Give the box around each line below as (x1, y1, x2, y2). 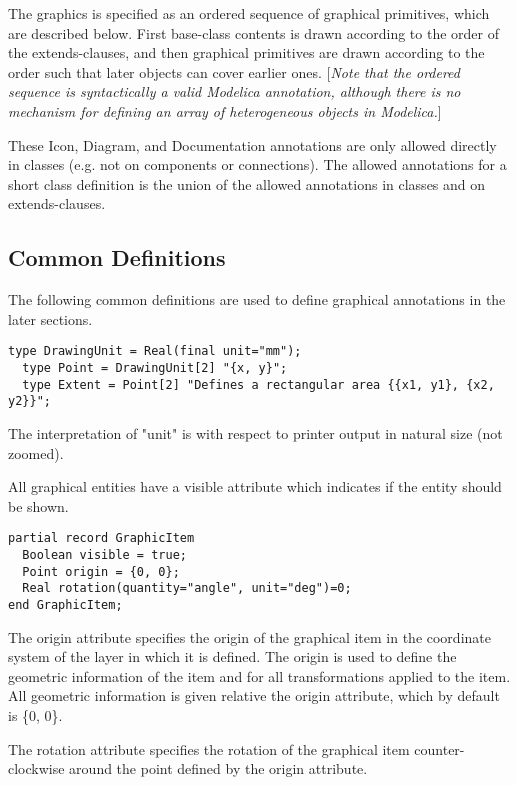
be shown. (8, 495, 69, 516)
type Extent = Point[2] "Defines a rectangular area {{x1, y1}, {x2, (22, 377, 495, 392)
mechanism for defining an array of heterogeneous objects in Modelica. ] (8, 100, 442, 121)
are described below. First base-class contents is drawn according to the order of (8, 22, 499, 43)
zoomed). (8, 442, 64, 463)
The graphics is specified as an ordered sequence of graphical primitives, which (8, 3, 490, 23)
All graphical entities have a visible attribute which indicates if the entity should (8, 476, 502, 497)
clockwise (8, 758, 65, 779)
